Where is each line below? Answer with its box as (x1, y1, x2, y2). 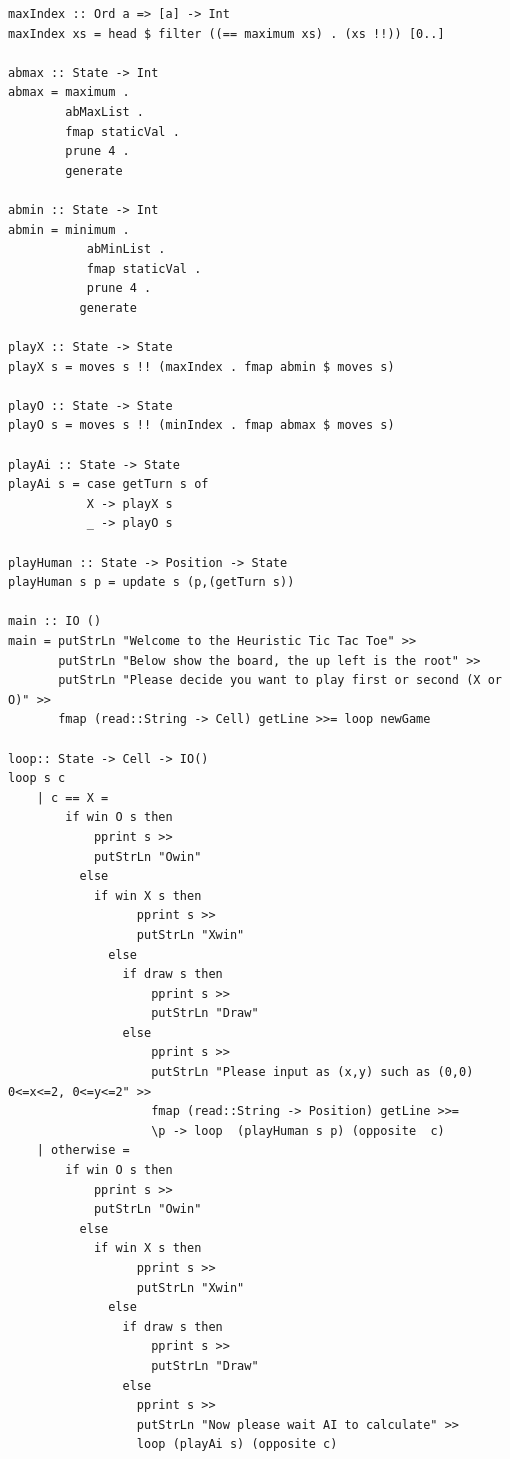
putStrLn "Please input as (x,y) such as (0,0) (151, 1065, 474, 1080)
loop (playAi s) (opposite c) (136, 1437, 338, 1452)
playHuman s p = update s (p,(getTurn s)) (8, 575, 295, 590)
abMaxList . (65, 104, 145, 119)
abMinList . (86, 242, 166, 257)
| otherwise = (36, 1143, 130, 1158)
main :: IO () (8, 614, 102, 629)
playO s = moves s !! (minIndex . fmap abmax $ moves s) (8, 418, 395, 433)
